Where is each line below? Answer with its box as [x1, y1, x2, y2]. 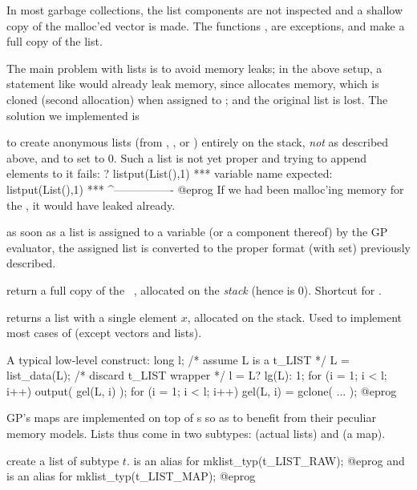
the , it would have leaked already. [6, 196, 176, 213]
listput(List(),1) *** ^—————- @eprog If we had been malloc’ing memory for [6, 180, 404, 197]
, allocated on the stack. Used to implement [187, 308, 402, 325]
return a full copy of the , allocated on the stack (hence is [6, 281, 295, 298]
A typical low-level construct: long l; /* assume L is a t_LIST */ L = [6, 351, 350, 367]
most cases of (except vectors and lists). [6, 324, 202, 341]
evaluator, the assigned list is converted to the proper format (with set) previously [6, 239, 411, 255]
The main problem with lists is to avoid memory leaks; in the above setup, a [6, 59, 383, 76]
